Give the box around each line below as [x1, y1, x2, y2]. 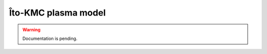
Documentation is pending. [22, 36, 78, 41]
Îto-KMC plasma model [9, 7, 106, 18]
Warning [22, 27, 41, 33]
